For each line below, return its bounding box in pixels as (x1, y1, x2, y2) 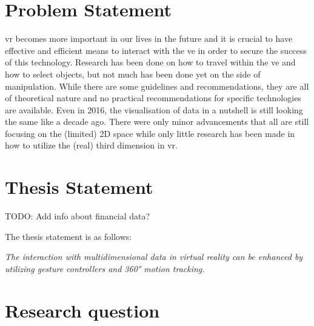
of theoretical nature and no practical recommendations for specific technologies (5, 91, 301, 104)
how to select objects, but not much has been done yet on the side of (5, 67, 261, 80)
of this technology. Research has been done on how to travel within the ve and (5, 56, 296, 68)
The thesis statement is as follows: (5, 230, 132, 242)
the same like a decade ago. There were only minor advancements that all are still (5, 115, 309, 128)
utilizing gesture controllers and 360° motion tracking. (5, 262, 205, 274)
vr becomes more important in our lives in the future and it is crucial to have (5, 32, 293, 45)
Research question (5, 298, 160, 322)
